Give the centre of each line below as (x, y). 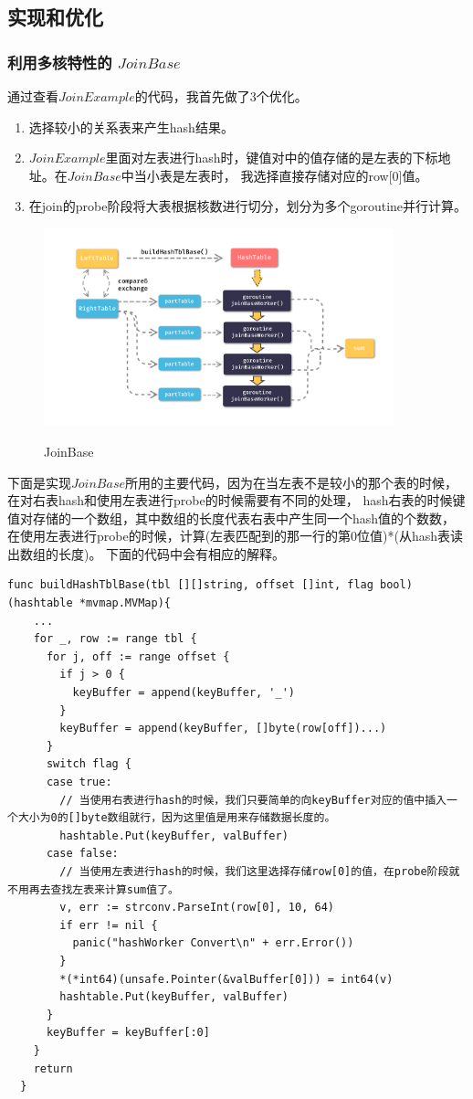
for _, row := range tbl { (115, 639)
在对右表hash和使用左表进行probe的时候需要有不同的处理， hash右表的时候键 (236, 500)
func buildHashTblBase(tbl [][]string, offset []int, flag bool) (210, 585)
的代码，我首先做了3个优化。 (221, 96)
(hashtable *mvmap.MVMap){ (89, 603)
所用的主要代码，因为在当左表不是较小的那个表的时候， (291, 482)
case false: (82, 854)
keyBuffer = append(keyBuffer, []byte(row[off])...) (223, 729)
